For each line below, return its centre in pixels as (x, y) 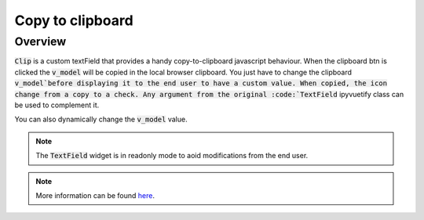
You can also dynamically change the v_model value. (101, 119)
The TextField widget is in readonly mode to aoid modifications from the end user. (172, 156)
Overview (40, 41)
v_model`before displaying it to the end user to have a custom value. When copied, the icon (201, 83)
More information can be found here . (95, 195)
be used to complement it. (57, 105)
